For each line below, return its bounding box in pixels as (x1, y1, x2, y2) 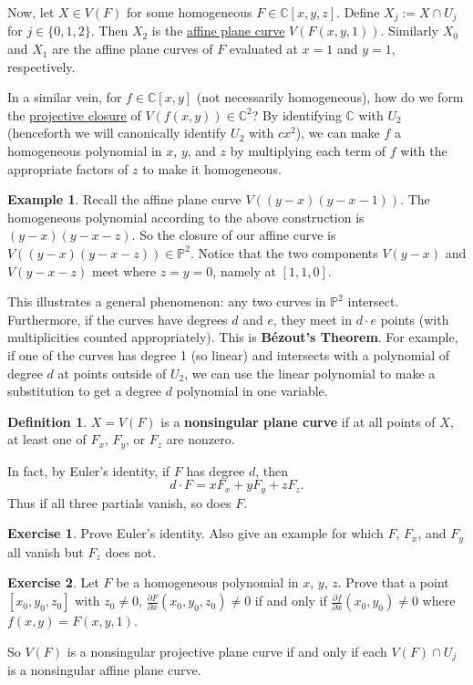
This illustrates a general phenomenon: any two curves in (7, 292, 326, 311)
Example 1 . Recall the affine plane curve (7, 190, 242, 209)
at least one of (7, 430, 87, 449)
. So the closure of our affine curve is (131, 225, 336, 244)
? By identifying (252, 105, 342, 124)
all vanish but (7, 542, 84, 561)
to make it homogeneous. (142, 159, 282, 178)
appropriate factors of (7, 159, 129, 178)
